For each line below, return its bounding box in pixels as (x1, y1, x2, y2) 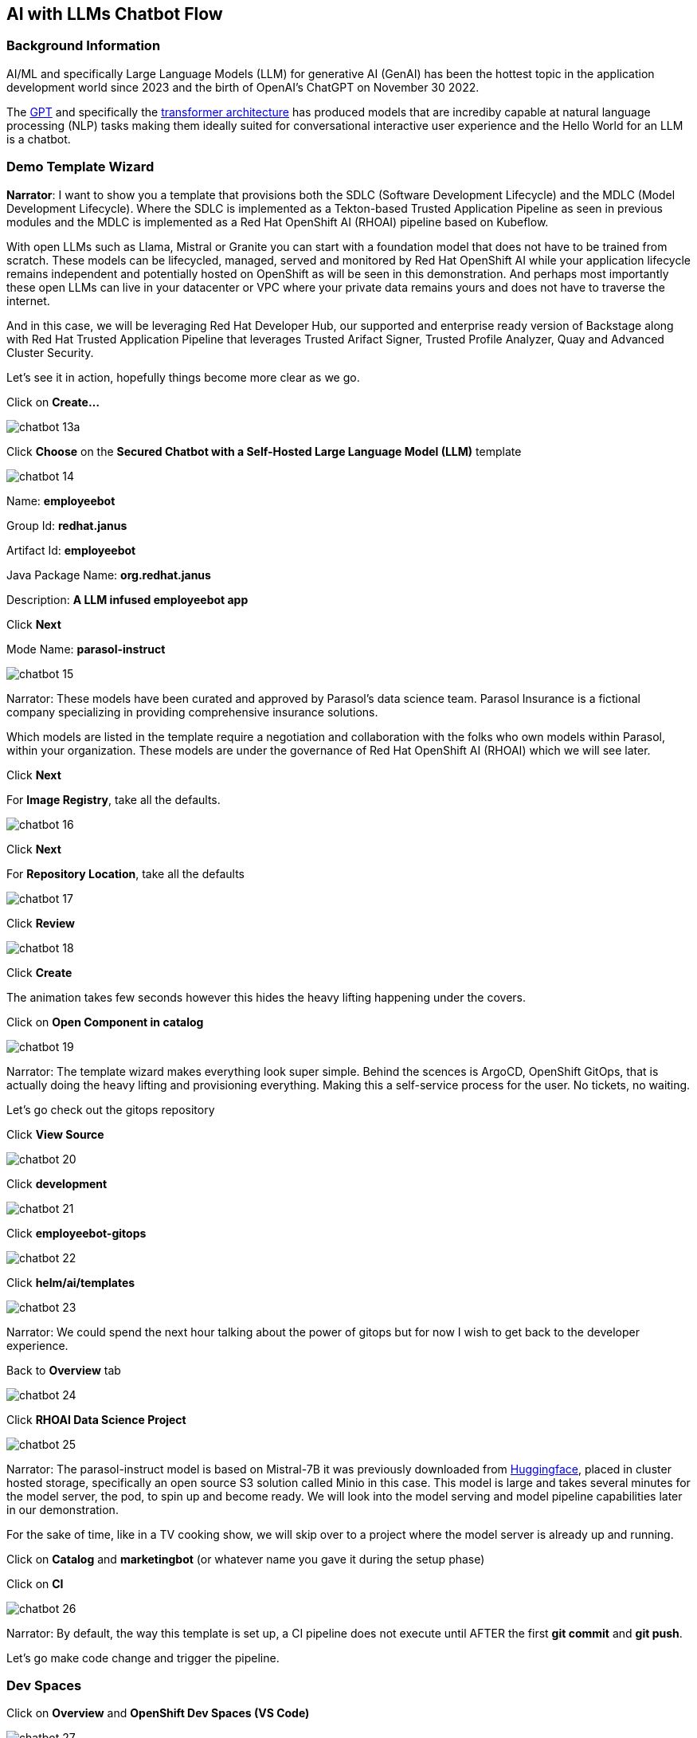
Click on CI (6, 1576, 64, 1591)
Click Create (6, 965, 72, 979)
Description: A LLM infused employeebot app (6, 592, 249, 606)
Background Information (6, 37, 161, 54)
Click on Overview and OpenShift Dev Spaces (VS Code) (6, 1706, 310, 1720)
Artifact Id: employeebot (6, 543, 136, 557)
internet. (6, 293, 50, 308)
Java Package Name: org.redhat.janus (6, 567, 211, 582)
